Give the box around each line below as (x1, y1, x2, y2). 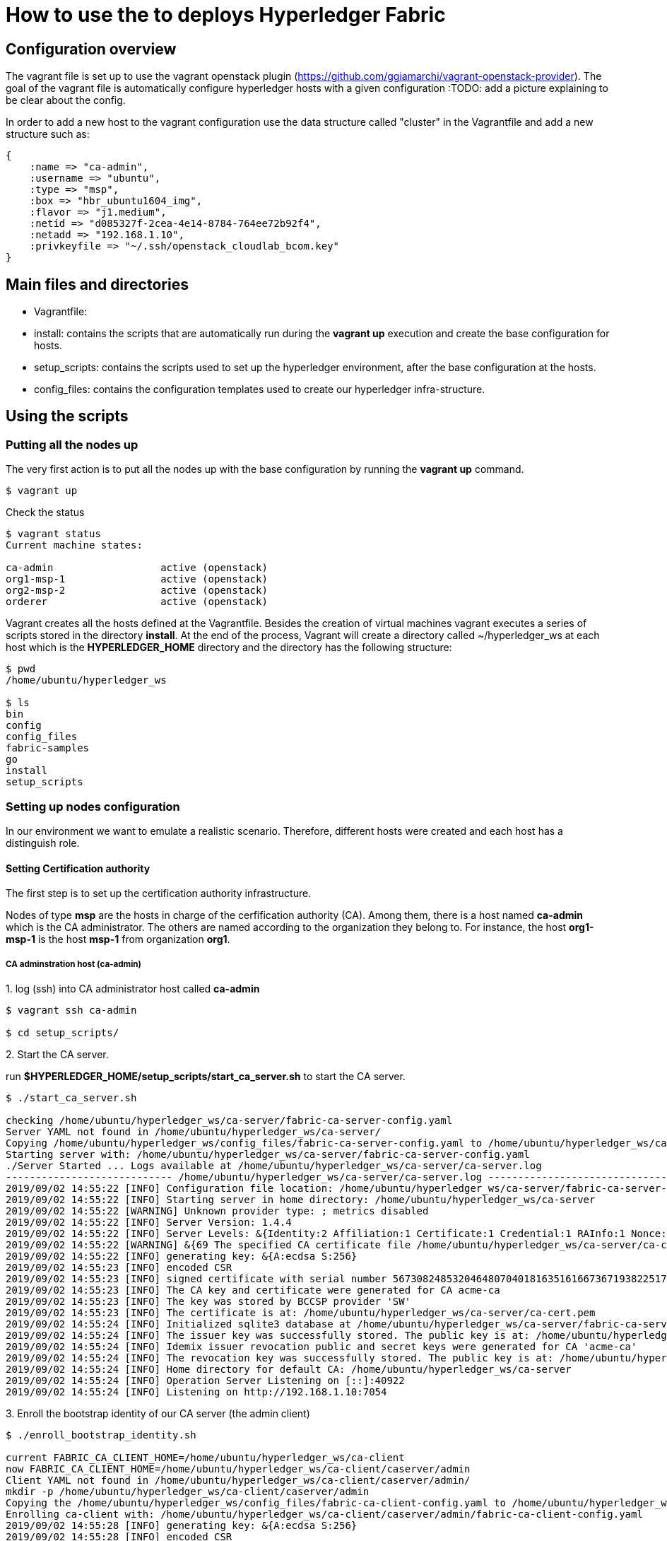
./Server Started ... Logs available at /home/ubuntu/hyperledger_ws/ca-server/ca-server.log (6, 1159, 542, 1171)
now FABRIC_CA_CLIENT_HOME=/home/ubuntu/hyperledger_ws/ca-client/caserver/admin (6, 1463, 471, 1475)
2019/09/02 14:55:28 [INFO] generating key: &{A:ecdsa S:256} (6, 1519, 358, 1531)
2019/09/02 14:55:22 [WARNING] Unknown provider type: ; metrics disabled (6, 1205, 429, 1217)
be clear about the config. (6, 94, 126, 107)
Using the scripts (6, 407, 129, 426)
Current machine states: (6, 539, 143, 551)
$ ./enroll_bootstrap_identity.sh (6, 1429, 196, 1441)
